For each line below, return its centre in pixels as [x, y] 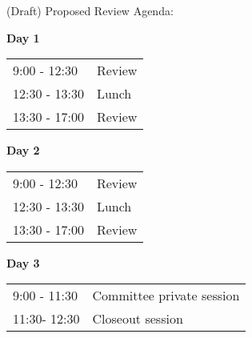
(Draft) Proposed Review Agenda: [90, 10]
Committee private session [166, 296]
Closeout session [138, 319]
